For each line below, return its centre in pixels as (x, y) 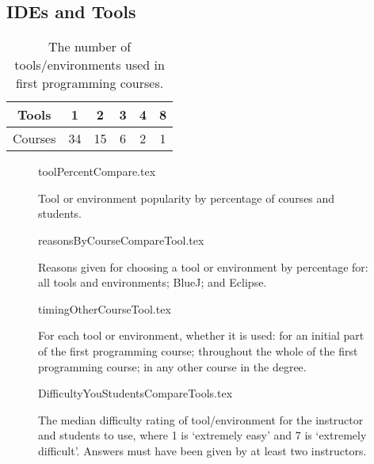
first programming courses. (90, 83)
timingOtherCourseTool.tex (105, 308)
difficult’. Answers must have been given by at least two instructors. (202, 450)
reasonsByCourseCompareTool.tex (121, 240)
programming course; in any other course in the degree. (172, 366)
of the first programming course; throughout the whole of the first (198, 350)
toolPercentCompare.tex (97, 171)
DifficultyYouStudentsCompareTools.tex (135, 393)
